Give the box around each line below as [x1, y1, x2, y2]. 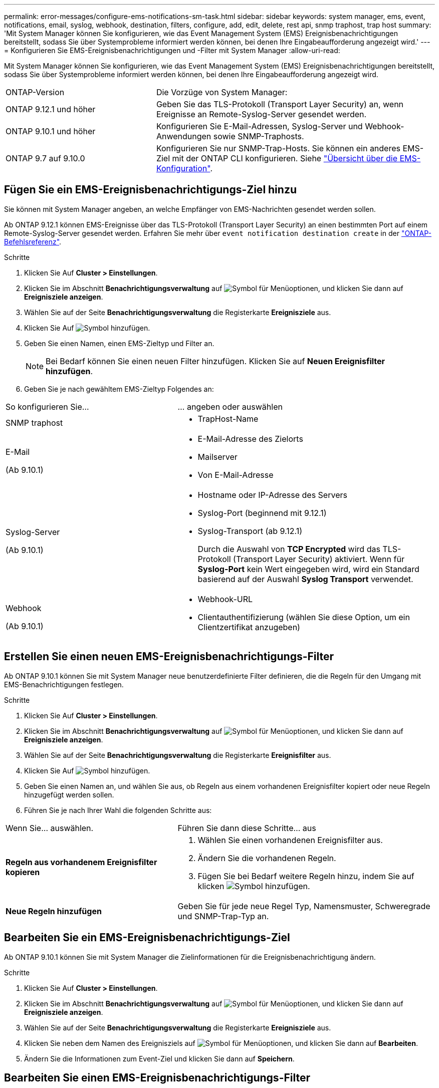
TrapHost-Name [197, 413, 259, 424]
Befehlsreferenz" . [4, 237, 62, 246]
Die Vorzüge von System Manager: [156, 87, 288, 97]
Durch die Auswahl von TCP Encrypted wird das [197, 543, 380, 554]
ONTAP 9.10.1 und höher [6, 126, 96, 136]
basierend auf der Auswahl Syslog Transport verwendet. [197, 574, 413, 584]
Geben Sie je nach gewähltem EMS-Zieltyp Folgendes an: [24, 384, 214, 393]
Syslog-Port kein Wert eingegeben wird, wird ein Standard [197, 564, 419, 574]
